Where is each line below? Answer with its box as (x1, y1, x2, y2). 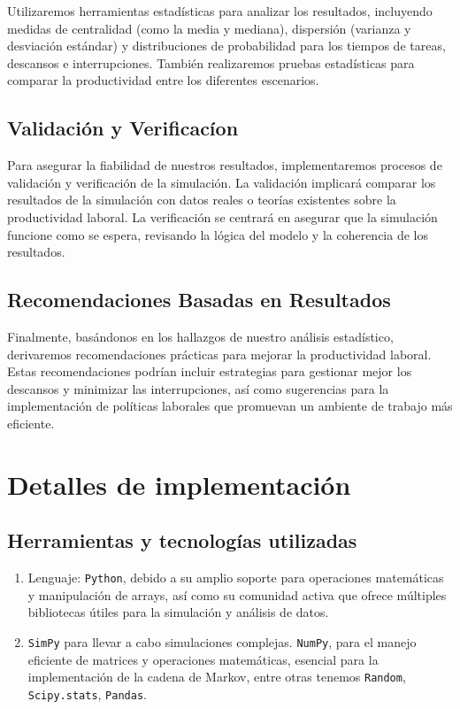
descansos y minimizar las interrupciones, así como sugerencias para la (7, 379, 389, 397)
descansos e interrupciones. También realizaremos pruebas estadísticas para (7, 53, 415, 72)
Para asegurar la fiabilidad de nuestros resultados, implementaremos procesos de (7, 156, 442, 174)
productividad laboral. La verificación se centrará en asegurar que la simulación (7, 207, 438, 226)
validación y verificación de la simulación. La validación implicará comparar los (7, 173, 436, 191)
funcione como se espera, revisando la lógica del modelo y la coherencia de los (7, 225, 428, 243)
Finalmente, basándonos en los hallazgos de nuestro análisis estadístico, (7, 327, 394, 345)
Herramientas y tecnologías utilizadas (7, 527, 357, 554)
